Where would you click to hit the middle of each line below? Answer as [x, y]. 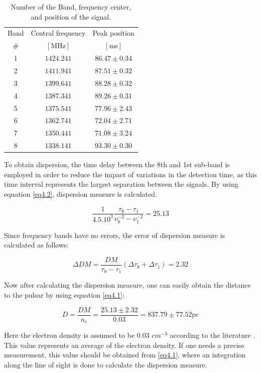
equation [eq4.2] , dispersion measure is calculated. [81, 194]
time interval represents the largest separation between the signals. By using [121, 184]
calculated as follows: [36, 245]
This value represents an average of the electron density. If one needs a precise [124, 345]
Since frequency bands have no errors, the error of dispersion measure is [115, 235]
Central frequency [58, 33]
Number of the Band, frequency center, [71, 7]
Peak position [113, 33]
